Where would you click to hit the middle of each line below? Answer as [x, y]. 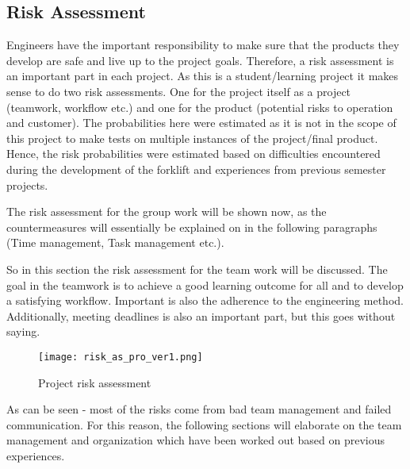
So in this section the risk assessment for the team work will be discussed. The [197, 269]
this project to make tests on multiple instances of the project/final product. [192, 138]
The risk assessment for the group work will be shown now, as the [167, 211]
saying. [23, 331]
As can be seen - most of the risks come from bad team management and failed [199, 409]
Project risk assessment [95, 382]
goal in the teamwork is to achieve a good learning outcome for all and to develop [205, 284]
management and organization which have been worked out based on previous [196, 440]
